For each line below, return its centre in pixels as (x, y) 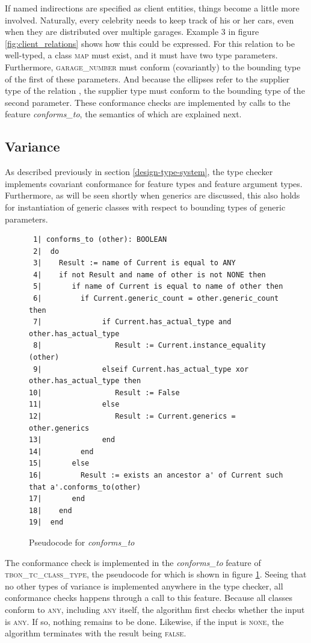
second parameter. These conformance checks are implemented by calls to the (148, 102)
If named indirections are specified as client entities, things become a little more (152, 8)
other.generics (59, 428)
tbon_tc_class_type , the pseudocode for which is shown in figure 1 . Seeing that (156, 574)
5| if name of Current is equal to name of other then (158, 287)
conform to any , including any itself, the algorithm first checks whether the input (155, 609)
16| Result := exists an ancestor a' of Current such (156, 475)
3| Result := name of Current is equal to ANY (134, 263)
